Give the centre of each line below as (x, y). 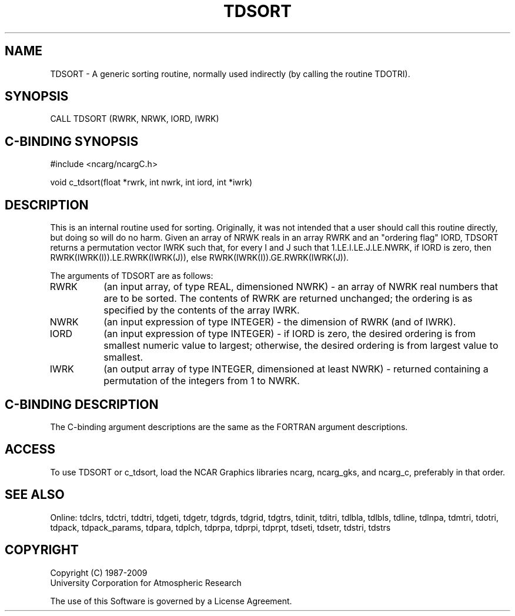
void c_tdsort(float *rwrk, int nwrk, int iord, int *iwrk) (151, 182)
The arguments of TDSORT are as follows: (132, 276)
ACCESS (30, 449)
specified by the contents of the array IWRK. (202, 310)
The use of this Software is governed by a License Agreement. (171, 601)
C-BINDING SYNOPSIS (72, 141)
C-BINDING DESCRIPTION (82, 404)
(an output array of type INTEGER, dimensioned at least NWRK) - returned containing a (296, 369)
